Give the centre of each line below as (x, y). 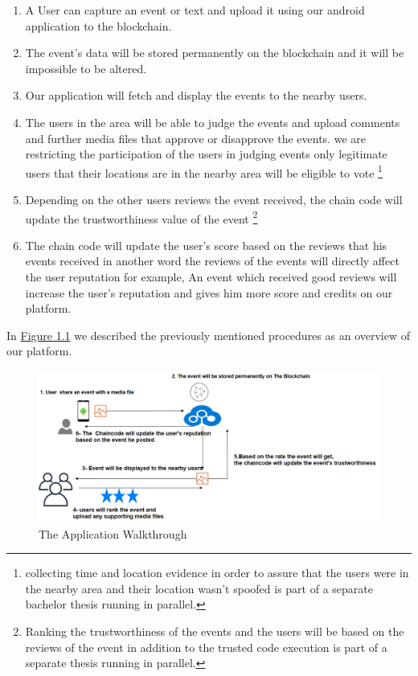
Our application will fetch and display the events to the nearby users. (196, 95)
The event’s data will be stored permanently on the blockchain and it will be (215, 53)
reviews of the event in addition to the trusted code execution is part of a (206, 647)
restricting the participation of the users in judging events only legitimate (206, 154)
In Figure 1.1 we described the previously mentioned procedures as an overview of (208, 335)
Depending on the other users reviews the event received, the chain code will (214, 199)
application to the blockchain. (98, 25)
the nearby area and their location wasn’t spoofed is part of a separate (199, 588)
